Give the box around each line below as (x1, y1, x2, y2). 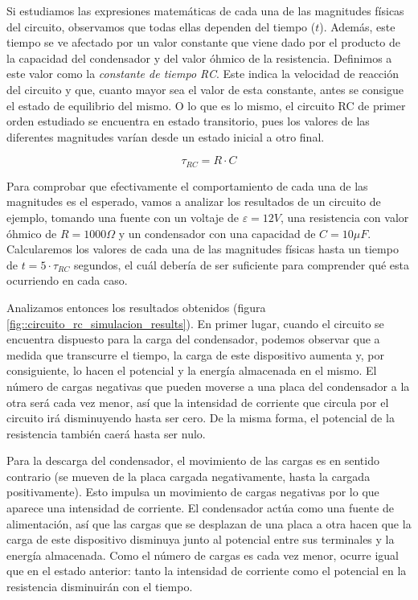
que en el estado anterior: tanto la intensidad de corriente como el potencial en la (6, 562, 407, 579)
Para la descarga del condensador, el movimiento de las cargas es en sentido (6, 452, 379, 469)
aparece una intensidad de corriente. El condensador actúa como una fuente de (6, 499, 394, 516)
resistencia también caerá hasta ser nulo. (6, 425, 206, 442)
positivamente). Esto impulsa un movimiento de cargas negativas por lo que (6, 483, 379, 500)
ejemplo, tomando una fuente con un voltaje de (6, 208, 239, 225)
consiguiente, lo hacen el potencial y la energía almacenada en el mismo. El (6, 362, 377, 379)
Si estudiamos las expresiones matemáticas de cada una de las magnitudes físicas (6, 2, 404, 18)
